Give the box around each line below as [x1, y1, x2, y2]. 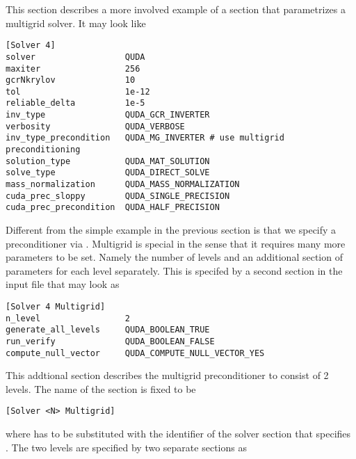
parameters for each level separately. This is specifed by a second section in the [6, 263, 343, 277]
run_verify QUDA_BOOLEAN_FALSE [6, 336, 215, 346]
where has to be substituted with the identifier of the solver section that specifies [6, 426, 351, 441]
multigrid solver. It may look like [6, 15, 146, 30]
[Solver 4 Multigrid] [6, 302, 106, 312]
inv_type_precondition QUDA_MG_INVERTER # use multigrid [6, 133, 284, 143]
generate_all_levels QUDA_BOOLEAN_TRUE [6, 325, 210, 335]
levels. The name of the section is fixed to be [6, 381, 196, 396]
